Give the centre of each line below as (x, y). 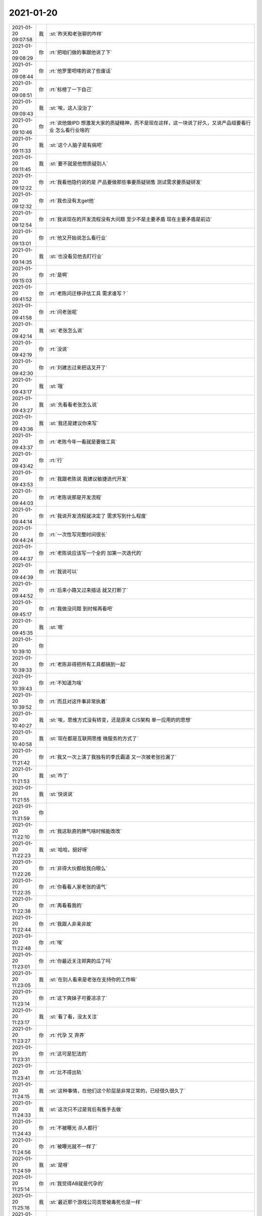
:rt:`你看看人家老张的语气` (78, 887)
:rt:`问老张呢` (64, 312)
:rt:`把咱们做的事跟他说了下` (81, 52)
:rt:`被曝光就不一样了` (74, 1146)
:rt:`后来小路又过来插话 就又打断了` (89, 590)
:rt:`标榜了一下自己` (71, 89)
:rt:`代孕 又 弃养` (67, 1035)
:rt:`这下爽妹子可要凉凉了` (78, 998)
